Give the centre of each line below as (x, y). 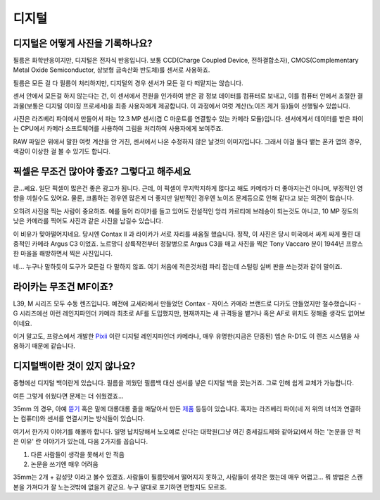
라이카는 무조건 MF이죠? (63, 286)
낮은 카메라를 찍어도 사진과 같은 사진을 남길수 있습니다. (88, 221)
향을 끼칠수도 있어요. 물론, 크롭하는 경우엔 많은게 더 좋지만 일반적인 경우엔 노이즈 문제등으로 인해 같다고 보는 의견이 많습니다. (184, 198)
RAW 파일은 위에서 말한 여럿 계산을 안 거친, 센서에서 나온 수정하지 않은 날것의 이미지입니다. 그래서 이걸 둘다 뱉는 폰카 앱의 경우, (188, 142)
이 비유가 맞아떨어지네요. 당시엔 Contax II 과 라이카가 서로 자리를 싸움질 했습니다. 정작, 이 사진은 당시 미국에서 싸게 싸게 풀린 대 (187, 234)
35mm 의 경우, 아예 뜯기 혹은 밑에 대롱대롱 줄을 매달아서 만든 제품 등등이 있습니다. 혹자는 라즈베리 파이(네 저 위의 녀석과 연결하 (187, 408)
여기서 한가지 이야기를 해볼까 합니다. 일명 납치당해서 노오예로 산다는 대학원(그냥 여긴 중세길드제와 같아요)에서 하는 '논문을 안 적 (187, 431)
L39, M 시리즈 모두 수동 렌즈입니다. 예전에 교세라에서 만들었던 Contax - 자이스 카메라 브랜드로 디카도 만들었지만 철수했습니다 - (187, 304)
